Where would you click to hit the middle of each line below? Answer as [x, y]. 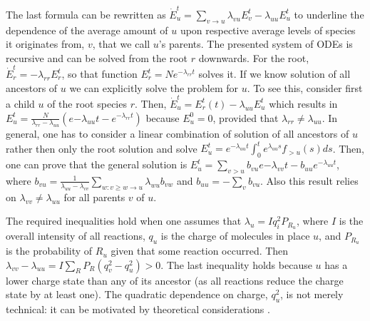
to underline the [329, 14]
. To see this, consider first [305, 87]
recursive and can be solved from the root [97, 57]
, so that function [99, 74]
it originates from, [45, 44]
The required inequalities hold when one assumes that [124, 221]
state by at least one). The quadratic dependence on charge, [137, 294]
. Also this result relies [309, 180]
